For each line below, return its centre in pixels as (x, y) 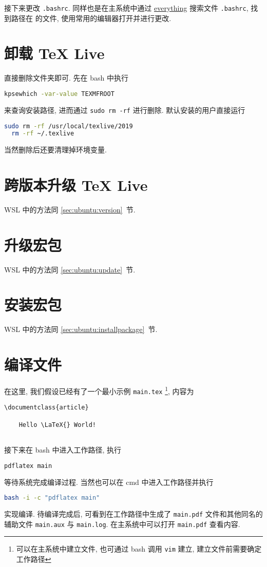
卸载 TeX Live (54, 53)
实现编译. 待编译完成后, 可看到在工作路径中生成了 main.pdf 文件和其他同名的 (133, 514)
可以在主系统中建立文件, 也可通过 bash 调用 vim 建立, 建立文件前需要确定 (139, 549)
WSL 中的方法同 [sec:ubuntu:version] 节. (70, 209)
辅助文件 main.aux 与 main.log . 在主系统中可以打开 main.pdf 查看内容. (122, 524)
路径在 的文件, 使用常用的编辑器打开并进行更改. (91, 18)
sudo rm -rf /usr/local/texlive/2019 (69, 126)
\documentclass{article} (46, 408)
